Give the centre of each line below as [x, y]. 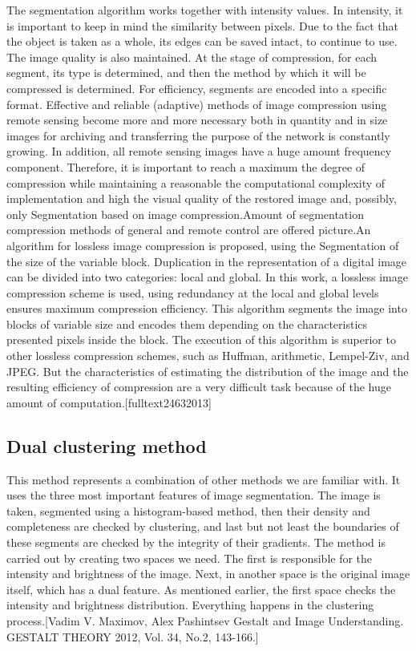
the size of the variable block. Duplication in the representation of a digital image [207, 261]
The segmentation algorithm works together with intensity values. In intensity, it [205, 10]
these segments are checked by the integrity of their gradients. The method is [196, 542]
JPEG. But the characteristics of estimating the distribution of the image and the [208, 371]
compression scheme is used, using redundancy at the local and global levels [193, 292]
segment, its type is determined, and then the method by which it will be [186, 73]
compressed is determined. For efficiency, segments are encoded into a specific [197, 88]
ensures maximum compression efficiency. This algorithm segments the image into [207, 308]
